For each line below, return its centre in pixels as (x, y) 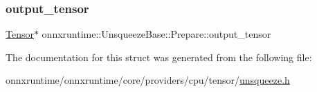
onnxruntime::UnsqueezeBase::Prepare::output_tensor (156, 34)
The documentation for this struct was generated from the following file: (159, 57)
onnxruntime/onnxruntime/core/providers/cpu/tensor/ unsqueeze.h (148, 80)
